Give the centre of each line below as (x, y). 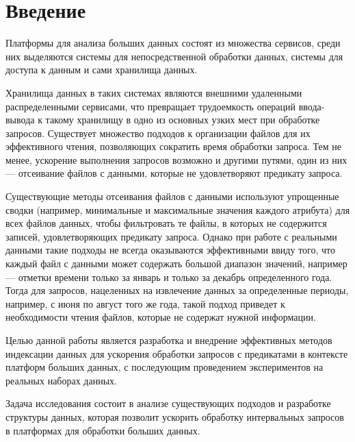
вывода (20, 120)
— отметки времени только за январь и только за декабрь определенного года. (169, 277)
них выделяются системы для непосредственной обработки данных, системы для (174, 56)
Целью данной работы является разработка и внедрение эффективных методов (169, 340)
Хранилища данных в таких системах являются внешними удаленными (154, 92)
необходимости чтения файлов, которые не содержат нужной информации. (161, 317)
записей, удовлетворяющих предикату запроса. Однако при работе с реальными (171, 236)
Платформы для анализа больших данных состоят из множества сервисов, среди (173, 43)
